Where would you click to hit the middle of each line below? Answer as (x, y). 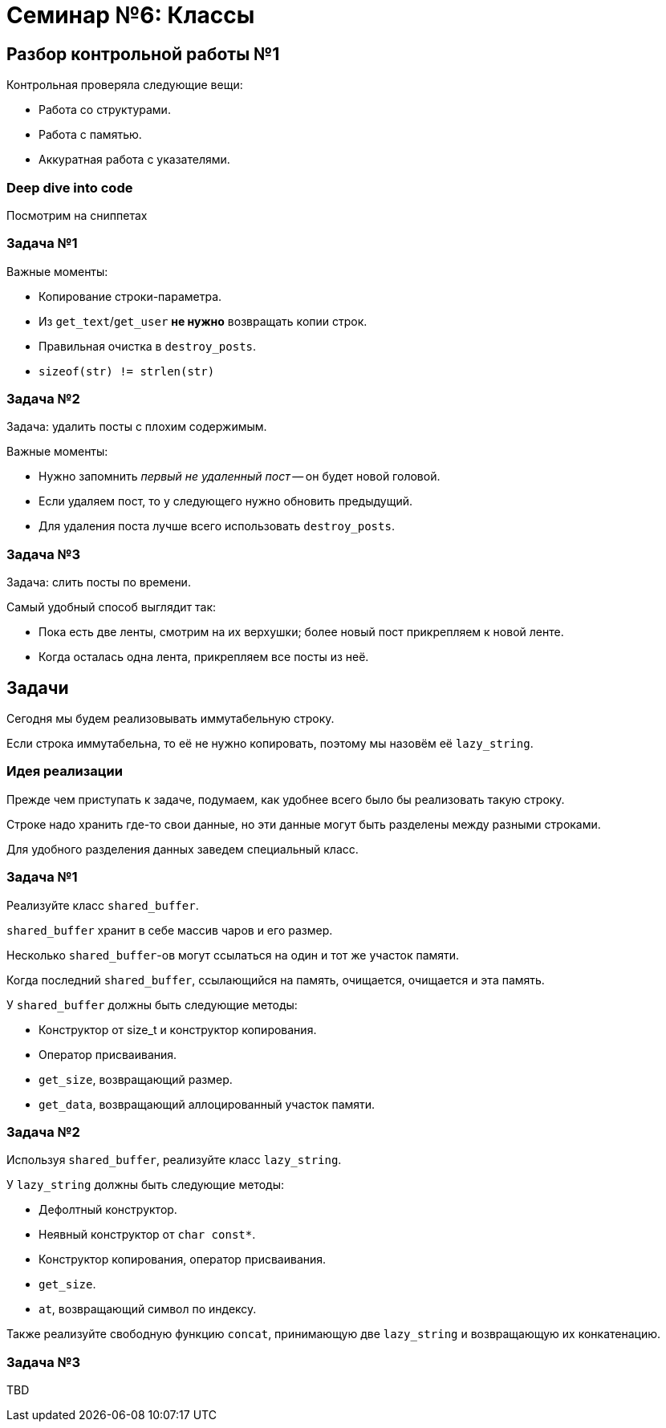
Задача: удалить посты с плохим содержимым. (137, 427)
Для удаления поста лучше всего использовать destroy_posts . (217, 526)
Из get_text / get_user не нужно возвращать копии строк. (203, 321)
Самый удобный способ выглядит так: (111, 607)
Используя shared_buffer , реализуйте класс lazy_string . (174, 1160)
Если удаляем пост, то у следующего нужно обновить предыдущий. (225, 501)
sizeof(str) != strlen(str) (127, 371)
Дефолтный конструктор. (108, 1210)
